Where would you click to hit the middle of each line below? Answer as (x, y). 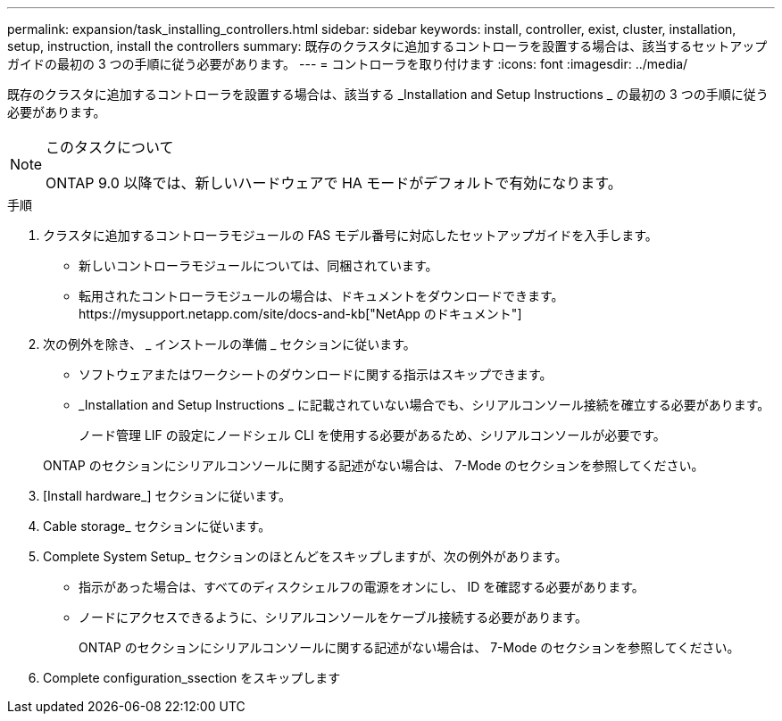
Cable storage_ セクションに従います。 (157, 526)
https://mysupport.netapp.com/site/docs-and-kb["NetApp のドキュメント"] (300, 314)
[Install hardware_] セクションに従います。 (167, 496)
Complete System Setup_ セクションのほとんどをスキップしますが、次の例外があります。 (305, 556)
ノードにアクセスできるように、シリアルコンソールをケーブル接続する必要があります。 (333, 617)
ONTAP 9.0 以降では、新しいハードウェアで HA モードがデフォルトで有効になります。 (334, 183)
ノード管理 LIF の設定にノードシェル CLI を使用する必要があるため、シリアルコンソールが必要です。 (372, 435)
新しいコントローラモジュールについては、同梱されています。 (258, 265)
